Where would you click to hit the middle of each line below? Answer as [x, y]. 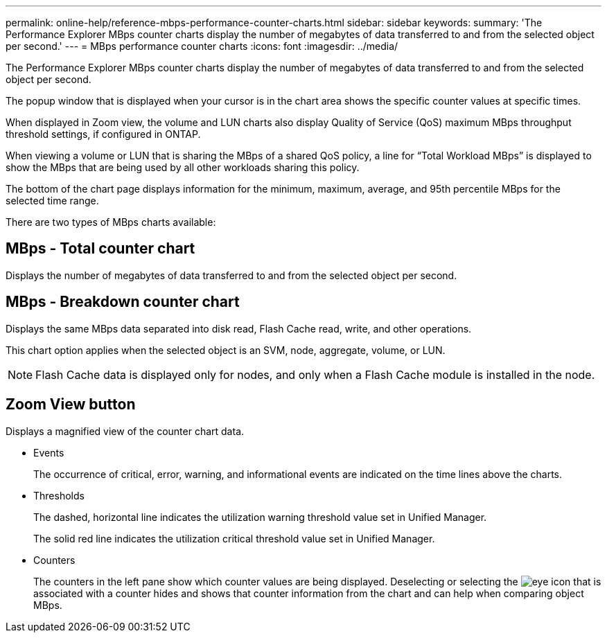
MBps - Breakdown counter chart [123, 302]
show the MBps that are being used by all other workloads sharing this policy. [183, 167]
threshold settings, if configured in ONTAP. [103, 134]
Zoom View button [71, 405]
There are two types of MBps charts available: [111, 222]
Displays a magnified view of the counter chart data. [125, 431]
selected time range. [52, 201]
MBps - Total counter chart [100, 249]
